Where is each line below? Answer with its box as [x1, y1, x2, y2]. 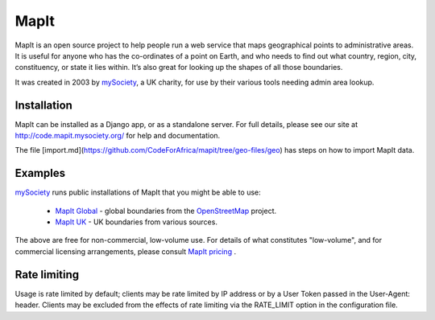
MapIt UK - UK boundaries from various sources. [55, 217, 217, 227]
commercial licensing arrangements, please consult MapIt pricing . [14, 246, 237, 256]
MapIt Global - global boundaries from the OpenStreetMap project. [55, 206, 277, 215]
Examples [14, 166, 66, 180]
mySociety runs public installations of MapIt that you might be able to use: [14, 187, 261, 197]
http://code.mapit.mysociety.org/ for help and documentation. [14, 131, 221, 141]
